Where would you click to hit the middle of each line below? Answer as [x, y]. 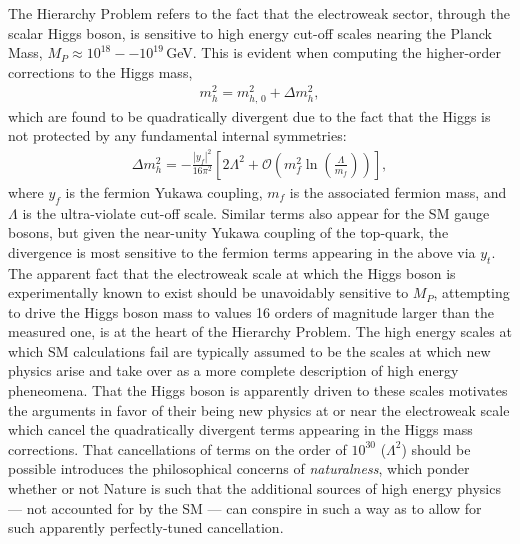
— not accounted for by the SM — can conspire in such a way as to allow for [245, 507]
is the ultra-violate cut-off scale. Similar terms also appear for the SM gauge [256, 212]
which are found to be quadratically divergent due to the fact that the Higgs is [249, 115]
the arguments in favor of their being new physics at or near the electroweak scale [259, 409]
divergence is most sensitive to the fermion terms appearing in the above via [242, 251]
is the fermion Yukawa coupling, [164, 191]
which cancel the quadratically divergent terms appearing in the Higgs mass [240, 429]
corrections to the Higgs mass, [100, 71]
